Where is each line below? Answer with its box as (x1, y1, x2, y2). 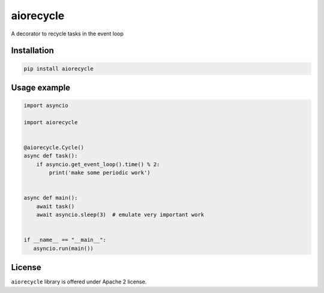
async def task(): (23, 153, 78, 159)
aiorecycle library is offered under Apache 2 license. (11, 278, 147, 285)
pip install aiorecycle (23, 65, 94, 72)
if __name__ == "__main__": (23, 237, 106, 243)
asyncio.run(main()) (33, 245, 94, 252)
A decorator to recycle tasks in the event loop (11, 30, 124, 37)
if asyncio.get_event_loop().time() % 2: (36, 161, 160, 168)
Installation (11, 46, 54, 56)
